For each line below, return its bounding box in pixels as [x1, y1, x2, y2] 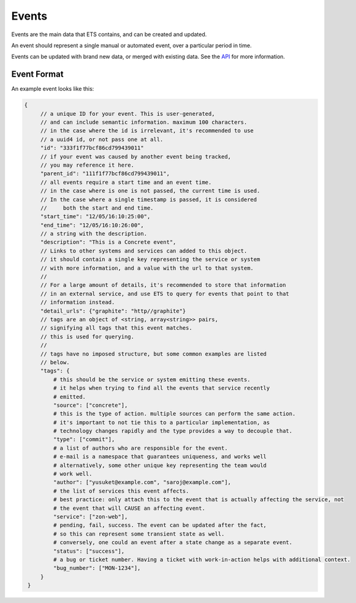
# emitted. [53, 393, 86, 400]
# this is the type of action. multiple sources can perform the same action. [53, 411, 296, 417]
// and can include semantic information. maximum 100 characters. [40, 119, 248, 126]
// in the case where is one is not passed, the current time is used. [40, 188, 260, 194]
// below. [40, 358, 70, 366]
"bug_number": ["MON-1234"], [53, 564, 141, 572]
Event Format [11, 69, 64, 80]
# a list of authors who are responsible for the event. [53, 444, 228, 452]
